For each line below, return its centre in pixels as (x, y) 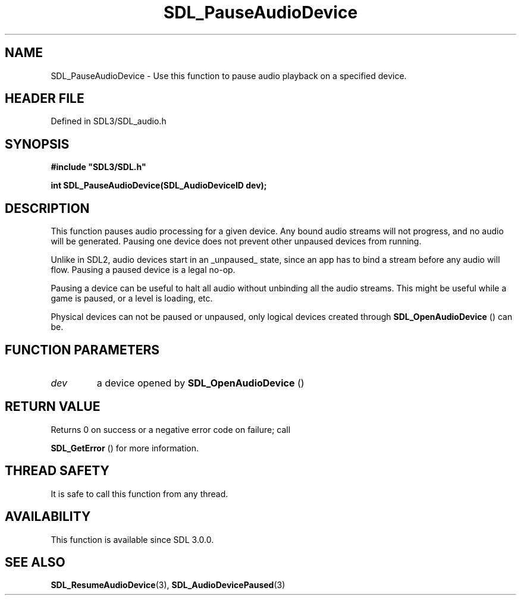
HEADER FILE (45, 99)
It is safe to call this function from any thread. (139, 494)
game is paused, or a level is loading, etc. (132, 299)
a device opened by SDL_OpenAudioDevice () (200, 383)
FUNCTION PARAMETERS (82, 350)
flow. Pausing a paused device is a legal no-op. (143, 270)
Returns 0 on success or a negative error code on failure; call (171, 429)
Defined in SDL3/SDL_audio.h (109, 121)
